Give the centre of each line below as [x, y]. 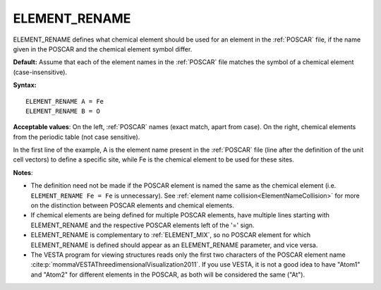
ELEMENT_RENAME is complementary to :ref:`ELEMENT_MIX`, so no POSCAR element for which [170, 235]
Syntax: [25, 85]
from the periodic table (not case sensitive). [77, 137]
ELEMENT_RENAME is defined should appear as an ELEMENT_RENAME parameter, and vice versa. [174, 245]
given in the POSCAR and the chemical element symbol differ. [103, 49]
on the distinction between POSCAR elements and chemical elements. [132, 205]
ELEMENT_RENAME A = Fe [65, 101]
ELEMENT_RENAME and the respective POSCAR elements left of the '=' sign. [143, 225]
